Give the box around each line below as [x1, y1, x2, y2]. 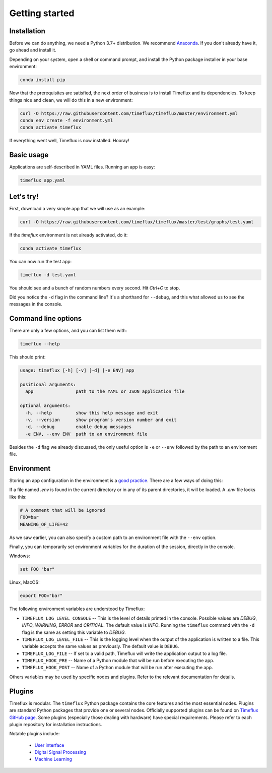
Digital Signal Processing [34, 749, 87, 755]
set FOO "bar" [20, 566, 55, 572]
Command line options [9, 314, 82, 323]
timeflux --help [20, 341, 60, 347]
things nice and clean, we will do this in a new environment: [9, 97, 133, 103]
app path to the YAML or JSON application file [25, 389, 185, 394]
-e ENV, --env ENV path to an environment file [25, 431, 148, 437]
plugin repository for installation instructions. [9, 721, 102, 727]
